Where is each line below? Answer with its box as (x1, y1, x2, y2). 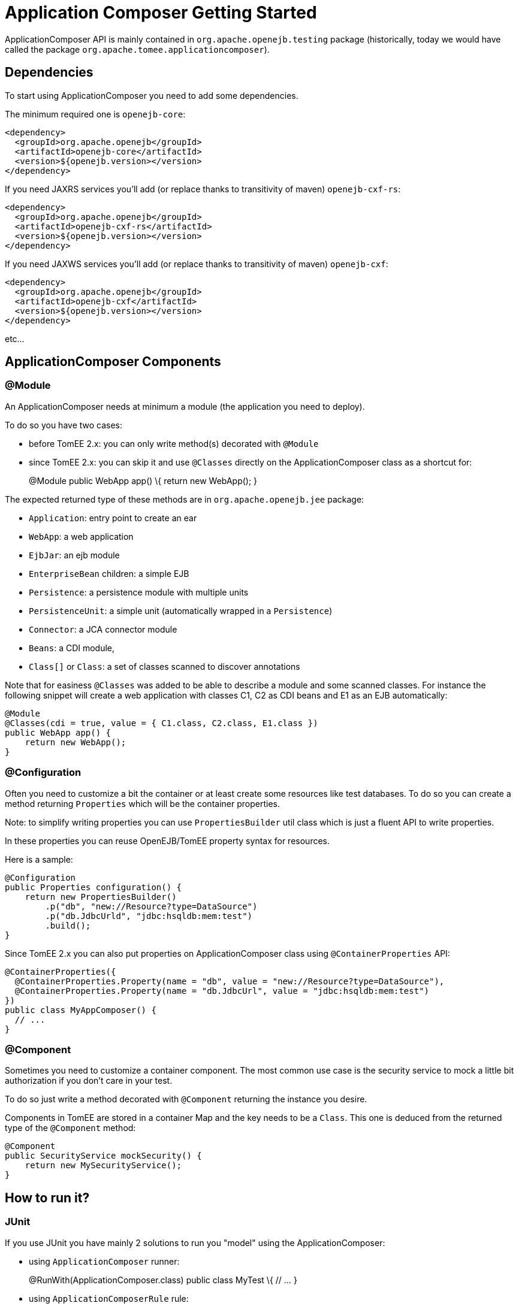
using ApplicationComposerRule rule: (29, 1293, 189, 1304)
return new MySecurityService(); (25, 1160, 182, 1171)
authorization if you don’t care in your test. (5, 1075, 173, 1086)
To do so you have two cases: (5, 419, 123, 430)
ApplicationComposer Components (5, 354, 221, 370)
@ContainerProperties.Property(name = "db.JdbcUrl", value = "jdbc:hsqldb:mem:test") (14, 985, 430, 996)
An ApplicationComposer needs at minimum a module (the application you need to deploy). (5, 401, 365, 412)
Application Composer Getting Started (5, 2, 317, 23)
